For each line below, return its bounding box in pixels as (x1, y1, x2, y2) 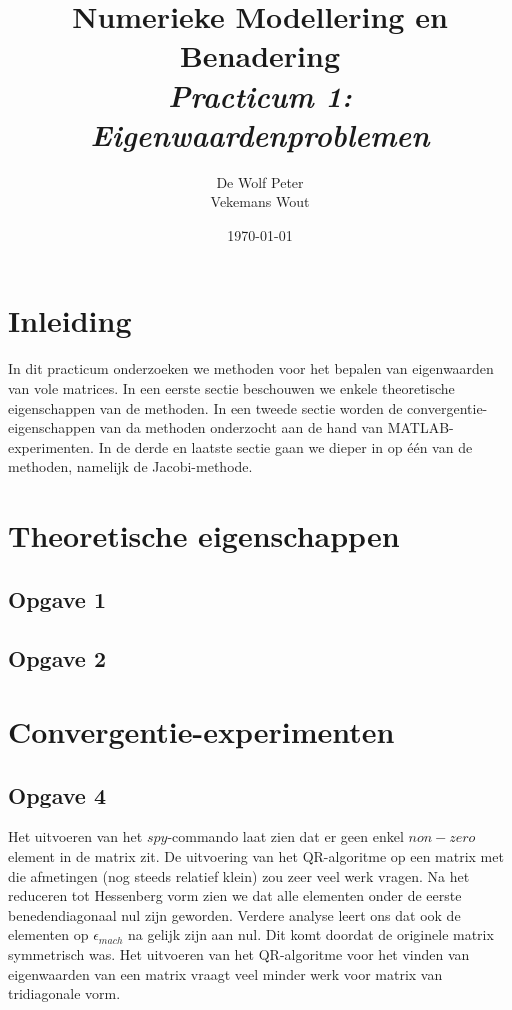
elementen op (8, 924, 89, 945)
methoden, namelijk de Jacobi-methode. (8, 456, 253, 477)
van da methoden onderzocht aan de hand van (99, 417, 384, 438)
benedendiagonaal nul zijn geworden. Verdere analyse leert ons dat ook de (8, 904, 461, 925)
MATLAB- (387, 417, 454, 438)
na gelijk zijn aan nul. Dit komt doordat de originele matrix (127, 924, 494, 945)
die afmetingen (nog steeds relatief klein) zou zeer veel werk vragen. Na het (8, 865, 470, 886)
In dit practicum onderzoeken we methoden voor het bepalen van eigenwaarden (8, 358, 494, 379)
